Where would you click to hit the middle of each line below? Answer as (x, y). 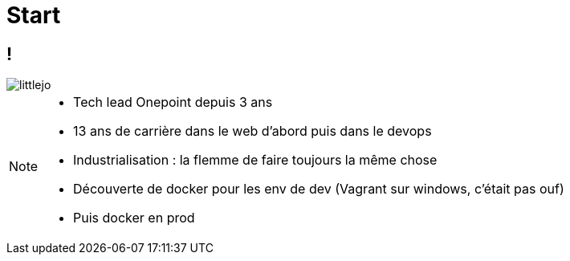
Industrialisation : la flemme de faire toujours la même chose (255, 160)
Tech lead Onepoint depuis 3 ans (173, 102)
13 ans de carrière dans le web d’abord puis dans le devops (252, 131)
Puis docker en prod (134, 218)
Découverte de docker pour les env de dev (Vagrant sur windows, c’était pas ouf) (319, 189)
